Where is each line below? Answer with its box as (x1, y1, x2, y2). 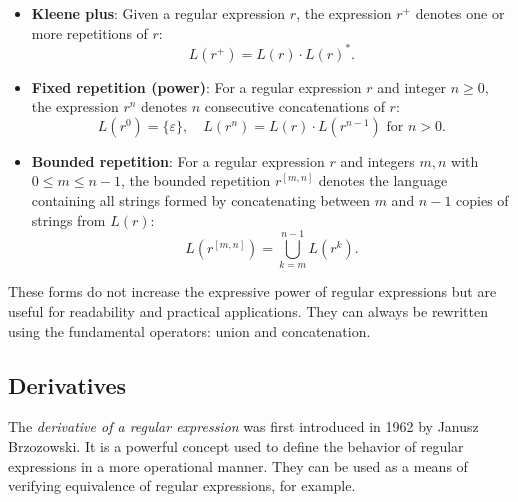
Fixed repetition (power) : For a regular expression (31, 76, 362, 97)
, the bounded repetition (120, 170, 271, 191)
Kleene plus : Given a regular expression (31, 3, 286, 23)
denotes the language (318, 170, 448, 191)
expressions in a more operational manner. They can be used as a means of (8, 455, 468, 476)
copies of (456, 190, 509, 211)
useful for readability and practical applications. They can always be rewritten (8, 300, 488, 321)
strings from (31, 209, 106, 230)
